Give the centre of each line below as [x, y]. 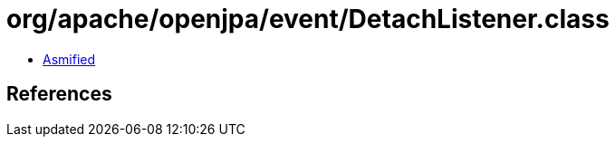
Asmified [69, 59]
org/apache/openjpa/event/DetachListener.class [308, 19]
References [59, 94]
